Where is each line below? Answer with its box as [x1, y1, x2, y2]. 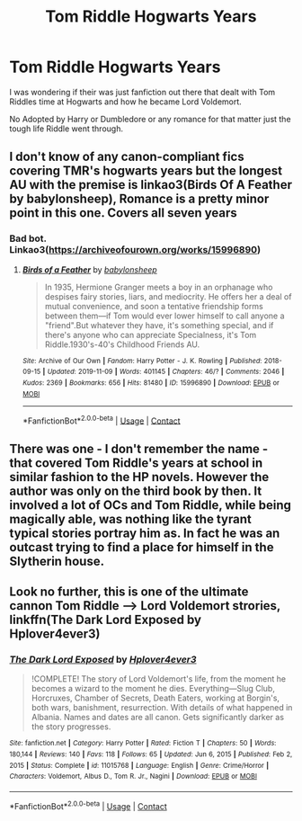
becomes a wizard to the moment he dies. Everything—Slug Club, [31, 683, 276, 694]
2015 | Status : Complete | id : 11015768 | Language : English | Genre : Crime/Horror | [9, 761, 270, 770]
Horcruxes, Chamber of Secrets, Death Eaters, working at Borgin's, [31, 692, 280, 703]
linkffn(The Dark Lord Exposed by [9, 612, 202, 628]
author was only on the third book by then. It [9, 483, 262, 498]
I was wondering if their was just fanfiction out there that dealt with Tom [9, 86, 276, 97]
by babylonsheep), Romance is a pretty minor [9, 192, 270, 207]
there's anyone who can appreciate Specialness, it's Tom [44, 329, 257, 340]
